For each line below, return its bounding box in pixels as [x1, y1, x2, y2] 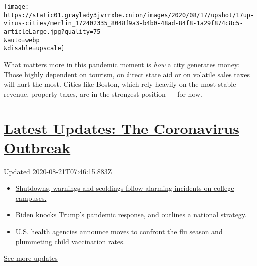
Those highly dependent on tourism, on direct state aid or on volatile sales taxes [4, 69, 250, 79]
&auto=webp [4, 36, 40, 44]
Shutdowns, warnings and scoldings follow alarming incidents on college [15, 183, 234, 193]
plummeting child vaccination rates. [15, 236, 125, 246]
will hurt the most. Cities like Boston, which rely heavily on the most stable [4, 79, 236, 89]
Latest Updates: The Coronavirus [4, 118, 239, 138]
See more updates [4, 253, 58, 263]
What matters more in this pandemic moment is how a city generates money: [4, 59, 240, 69]
